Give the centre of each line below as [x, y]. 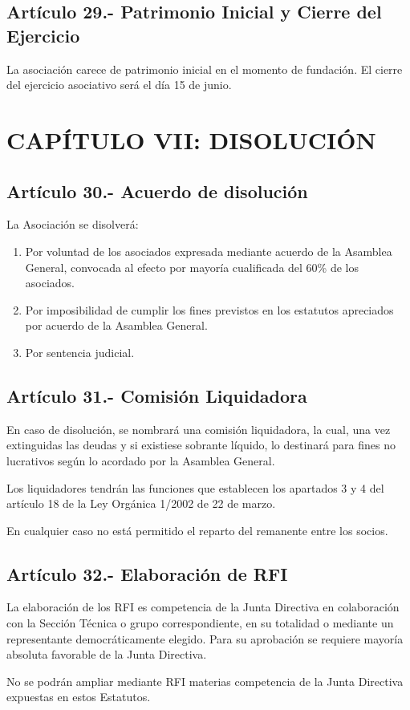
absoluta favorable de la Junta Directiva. [107, 654]
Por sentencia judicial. [80, 352]
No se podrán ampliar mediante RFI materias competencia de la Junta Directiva [205, 681]
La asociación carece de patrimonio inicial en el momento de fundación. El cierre [205, 69]
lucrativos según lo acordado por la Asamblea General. [141, 460]
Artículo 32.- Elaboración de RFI [147, 573]
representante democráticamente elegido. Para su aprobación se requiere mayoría [205, 638]
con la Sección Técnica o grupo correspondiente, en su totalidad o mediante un [200, 623]
